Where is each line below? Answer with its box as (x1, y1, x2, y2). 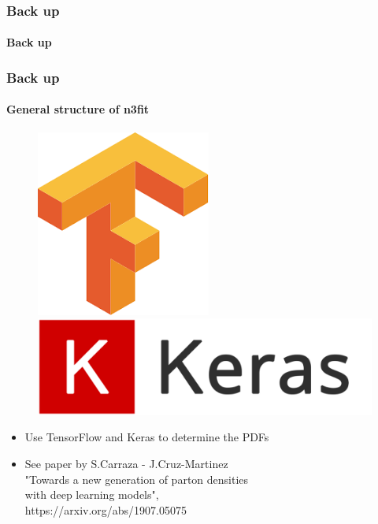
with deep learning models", (24, 486, 159, 503)
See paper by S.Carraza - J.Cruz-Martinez (24, 455, 228, 472)
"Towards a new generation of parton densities (24, 470, 249, 487)
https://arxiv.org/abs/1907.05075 (24, 501, 187, 518)
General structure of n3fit (6, 101, 150, 117)
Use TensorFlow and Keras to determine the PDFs (24, 429, 269, 445)
